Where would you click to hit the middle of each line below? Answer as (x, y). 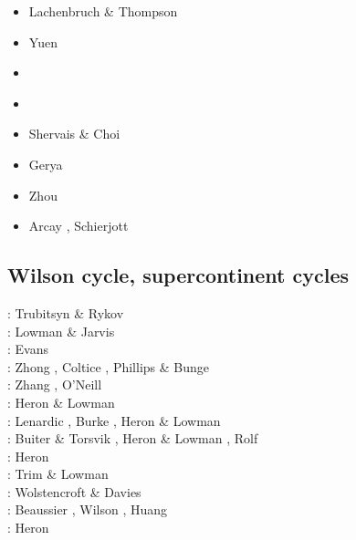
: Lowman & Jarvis (61, 331)
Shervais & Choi (74, 134)
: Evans (28, 349)
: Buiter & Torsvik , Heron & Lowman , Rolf (133, 438)
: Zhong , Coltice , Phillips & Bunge (108, 366)
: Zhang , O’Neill (55, 384)
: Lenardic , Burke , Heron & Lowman (114, 420)
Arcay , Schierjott (79, 226)
